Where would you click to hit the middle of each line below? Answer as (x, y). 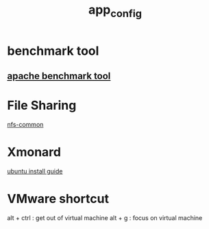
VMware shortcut (58, 199)
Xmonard (34, 152)
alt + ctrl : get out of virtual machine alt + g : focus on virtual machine (105, 217)
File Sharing (42, 106)
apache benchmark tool (59, 76)
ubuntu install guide (35, 171)
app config (115, 11)
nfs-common (25, 125)
